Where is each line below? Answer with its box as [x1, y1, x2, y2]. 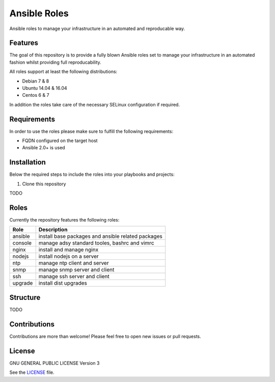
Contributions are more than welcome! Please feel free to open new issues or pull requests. [9, 333, 201, 339]
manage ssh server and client [38, 273, 109, 280]
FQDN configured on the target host [22, 138, 98, 144]
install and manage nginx [38, 246, 99, 253]
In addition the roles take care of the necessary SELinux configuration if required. [9, 101, 180, 107]
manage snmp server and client [38, 266, 115, 274]
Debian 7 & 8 [22, 78, 49, 84]
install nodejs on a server [38, 253, 99, 260]
